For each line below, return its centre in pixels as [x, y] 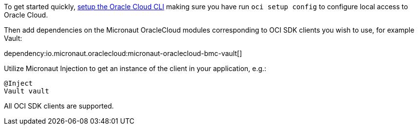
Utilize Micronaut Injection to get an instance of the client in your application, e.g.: [135, 68]
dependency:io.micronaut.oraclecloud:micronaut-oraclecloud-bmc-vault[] [123, 53]
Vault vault [27, 91]
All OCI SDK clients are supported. [59, 106]
